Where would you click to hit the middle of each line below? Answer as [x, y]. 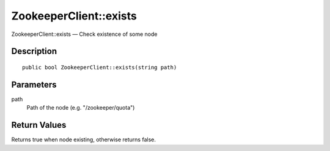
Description [34, 51]
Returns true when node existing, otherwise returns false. [83, 139]
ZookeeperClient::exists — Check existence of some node [84, 34]
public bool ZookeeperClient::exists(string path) [100, 67]
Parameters [34, 84]
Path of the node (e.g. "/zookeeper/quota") [81, 108]
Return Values [39, 125]
